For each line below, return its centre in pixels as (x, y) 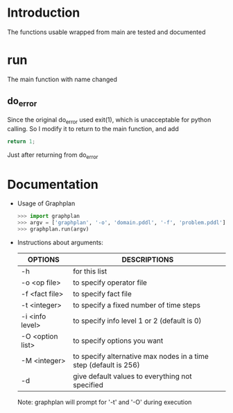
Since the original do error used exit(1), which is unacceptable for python (109, 120)
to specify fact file (102, 294)
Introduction (44, 13)
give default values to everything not (132, 376)
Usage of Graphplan (46, 203)
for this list (90, 271)
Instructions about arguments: (60, 242)
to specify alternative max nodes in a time (141, 356)
